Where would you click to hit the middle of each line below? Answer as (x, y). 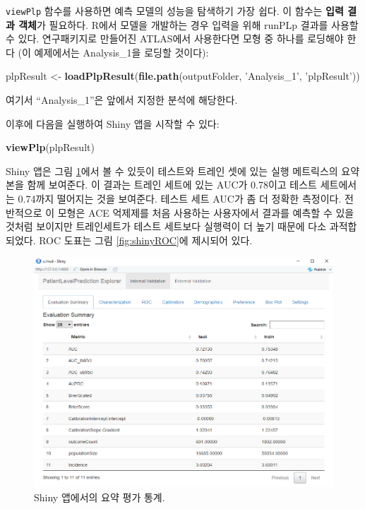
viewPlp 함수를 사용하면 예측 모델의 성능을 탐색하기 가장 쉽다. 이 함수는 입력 (175, 11)
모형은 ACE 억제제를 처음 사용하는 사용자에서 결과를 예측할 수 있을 (206, 212)
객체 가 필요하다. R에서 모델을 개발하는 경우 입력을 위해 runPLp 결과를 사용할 (189, 24)
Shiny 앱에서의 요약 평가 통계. (100, 497)
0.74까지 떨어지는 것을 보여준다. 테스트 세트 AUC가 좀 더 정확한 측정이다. (180, 198)
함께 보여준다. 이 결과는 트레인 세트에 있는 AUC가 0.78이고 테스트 (172, 185)
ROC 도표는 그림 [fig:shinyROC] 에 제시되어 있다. (146, 240)
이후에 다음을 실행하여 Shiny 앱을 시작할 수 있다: (113, 123)
